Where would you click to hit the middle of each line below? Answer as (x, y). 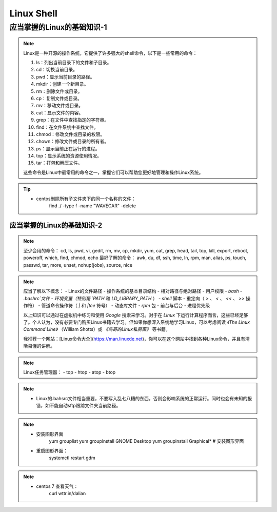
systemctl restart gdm (72, 458)
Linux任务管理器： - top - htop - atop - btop (70, 372)
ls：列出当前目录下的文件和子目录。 (74, 62)
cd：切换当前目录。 (57, 70)
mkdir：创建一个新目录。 (62, 84)
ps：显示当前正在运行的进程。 (68, 148)
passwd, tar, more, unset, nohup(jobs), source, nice (78, 265)
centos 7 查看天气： (57, 486)
